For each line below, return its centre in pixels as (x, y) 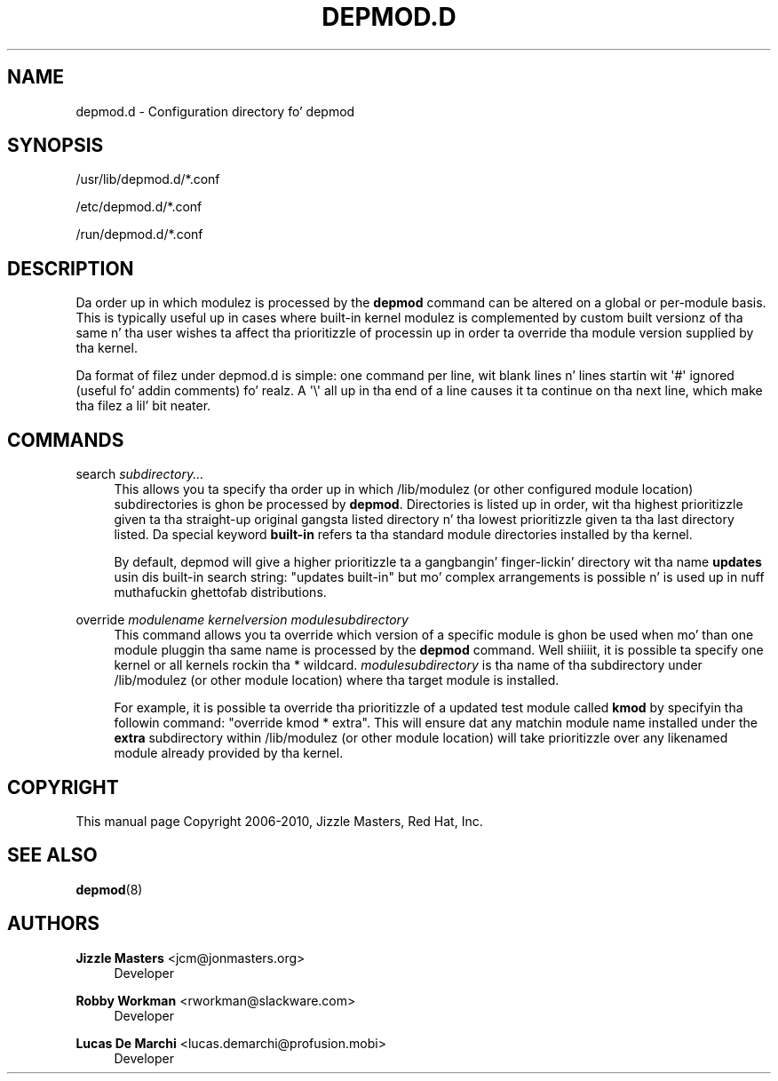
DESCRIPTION (71, 268)
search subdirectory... (140, 474)
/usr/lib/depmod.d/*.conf (148, 179)
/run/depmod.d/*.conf (139, 234)
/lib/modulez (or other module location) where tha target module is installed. (337, 680)
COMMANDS (66, 440)
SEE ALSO (52, 855)
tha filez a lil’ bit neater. (143, 406)
